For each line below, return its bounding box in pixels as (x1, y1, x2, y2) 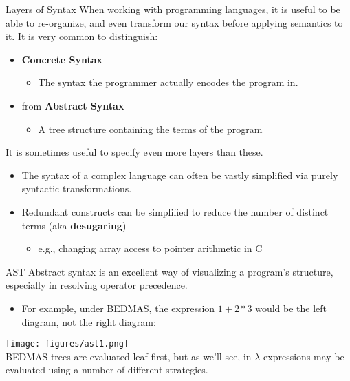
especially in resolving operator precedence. (6, 278, 188, 292)
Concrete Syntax (21, 52, 103, 66)
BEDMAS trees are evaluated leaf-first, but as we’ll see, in (6, 349, 252, 363)
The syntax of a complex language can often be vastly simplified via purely (21, 167, 338, 182)
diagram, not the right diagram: (21, 314, 156, 329)
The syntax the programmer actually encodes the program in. (38, 75, 298, 90)
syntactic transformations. (21, 181, 132, 196)
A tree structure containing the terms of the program (38, 121, 263, 136)
